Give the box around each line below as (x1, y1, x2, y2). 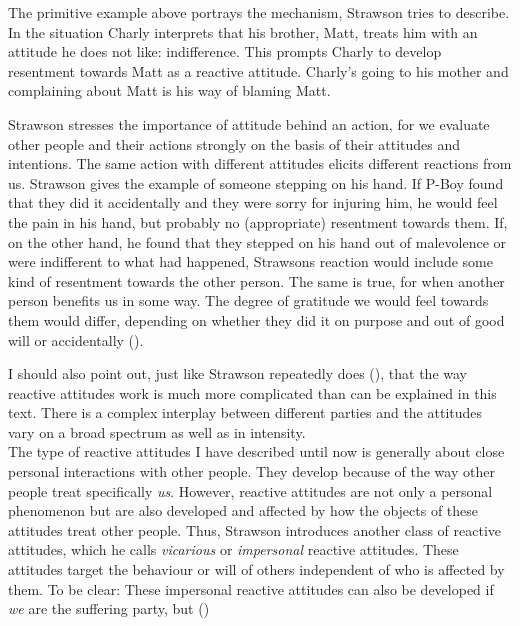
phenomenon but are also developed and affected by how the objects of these (8, 500, 479, 521)
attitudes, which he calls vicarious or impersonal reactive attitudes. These (8, 539, 459, 560)
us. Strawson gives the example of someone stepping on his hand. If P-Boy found (8, 172, 504, 193)
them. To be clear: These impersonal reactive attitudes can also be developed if (8, 578, 494, 599)
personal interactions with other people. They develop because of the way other (8, 461, 495, 482)
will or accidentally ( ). (8, 329, 144, 350)
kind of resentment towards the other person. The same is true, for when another (8, 270, 505, 291)
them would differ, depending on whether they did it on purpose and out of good (8, 309, 505, 330)
